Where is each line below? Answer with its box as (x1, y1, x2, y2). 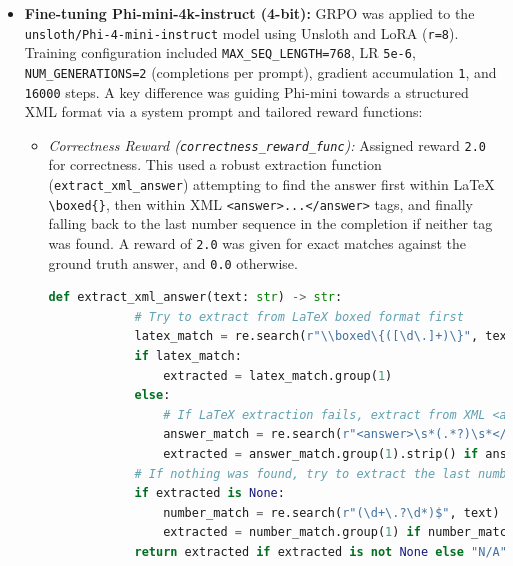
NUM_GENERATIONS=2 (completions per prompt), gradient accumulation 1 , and (24, 61, 497, 82)
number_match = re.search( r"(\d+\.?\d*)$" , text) (163, 505, 500, 520)
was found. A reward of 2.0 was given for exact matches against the (48, 232, 466, 253)
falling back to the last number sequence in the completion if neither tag (48, 213, 493, 234)
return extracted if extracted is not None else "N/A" (134, 545, 507, 559)
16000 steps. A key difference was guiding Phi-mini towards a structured (24, 81, 469, 102)
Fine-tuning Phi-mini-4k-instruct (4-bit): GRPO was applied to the (24, 3, 475, 23)
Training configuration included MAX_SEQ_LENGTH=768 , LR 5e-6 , (24, 42, 416, 63)
